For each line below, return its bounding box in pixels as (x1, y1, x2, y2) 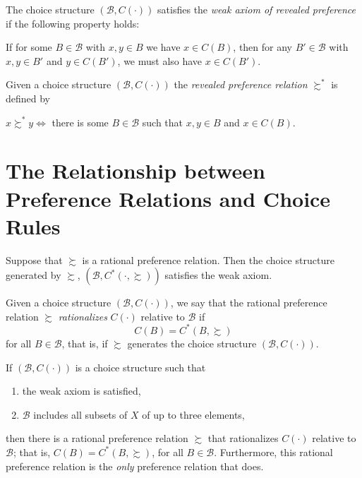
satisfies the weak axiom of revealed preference (157, 2, 356, 16)
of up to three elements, (142, 407, 245, 422)
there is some (52, 114, 109, 129)
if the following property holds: (6, 16, 140, 30)
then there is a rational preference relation (6, 431, 188, 446)
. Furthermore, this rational (214, 444, 333, 459)
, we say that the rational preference (170, 295, 327, 310)
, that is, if (61, 335, 108, 350)
